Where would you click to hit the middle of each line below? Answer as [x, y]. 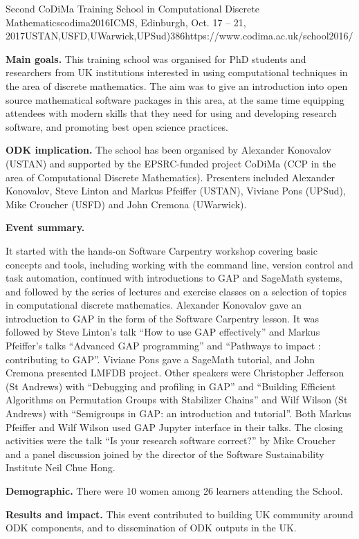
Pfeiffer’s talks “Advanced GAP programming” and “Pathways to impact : [163, 346]
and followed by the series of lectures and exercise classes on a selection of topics [176, 291]
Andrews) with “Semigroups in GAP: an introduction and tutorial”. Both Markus [178, 413]
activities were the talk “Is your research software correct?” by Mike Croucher [171, 440]
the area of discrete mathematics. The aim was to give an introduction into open [177, 85]
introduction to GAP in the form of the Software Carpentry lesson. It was [163, 318]
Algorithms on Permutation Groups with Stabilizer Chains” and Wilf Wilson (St [177, 400]
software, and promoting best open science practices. [117, 126]
